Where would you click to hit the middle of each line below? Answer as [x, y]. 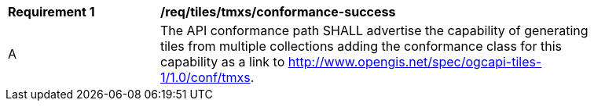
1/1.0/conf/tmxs [205, 77]
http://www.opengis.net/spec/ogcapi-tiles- [415, 62]
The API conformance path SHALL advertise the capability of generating [374, 30]
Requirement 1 [51, 12]
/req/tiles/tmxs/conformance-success [278, 12]
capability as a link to [223, 62]
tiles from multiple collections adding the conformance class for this [361, 46]
